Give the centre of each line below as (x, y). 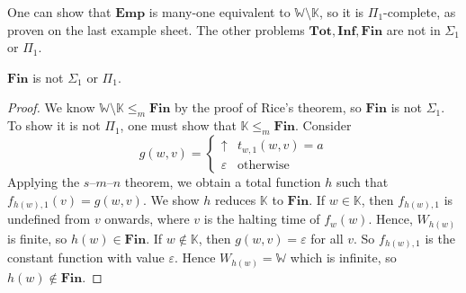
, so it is (341, 12)
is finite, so (37, 238)
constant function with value (86, 257)
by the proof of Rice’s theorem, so (268, 107)
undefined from (49, 219)
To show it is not (54, 125)
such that (362, 181)
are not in (413, 29)
